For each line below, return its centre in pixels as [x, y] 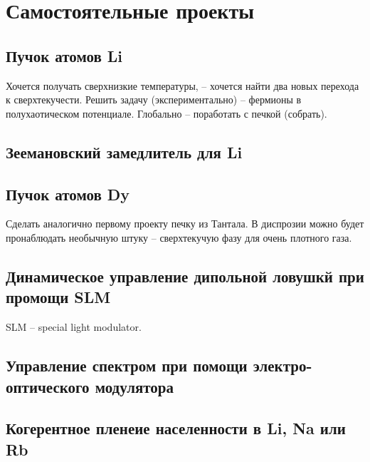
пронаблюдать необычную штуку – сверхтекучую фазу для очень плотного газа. [179, 237]
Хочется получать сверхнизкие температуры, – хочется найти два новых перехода [183, 85]
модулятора [134, 386]
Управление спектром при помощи [127, 365]
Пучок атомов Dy [68, 194]
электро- [282, 365]
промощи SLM [58, 297]
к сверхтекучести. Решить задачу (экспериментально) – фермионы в [154, 99]
